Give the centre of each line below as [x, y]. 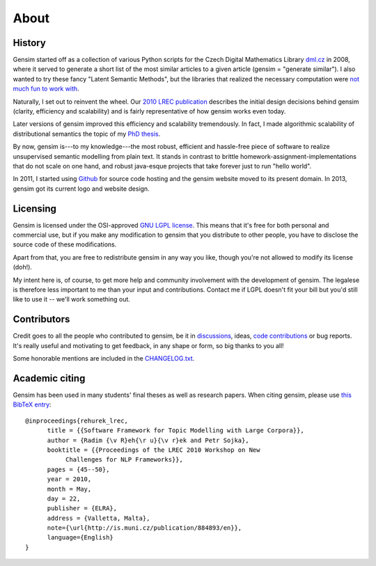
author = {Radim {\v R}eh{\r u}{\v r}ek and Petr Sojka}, [148, 440]
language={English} [80, 537]
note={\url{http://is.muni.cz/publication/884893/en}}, [144, 528]
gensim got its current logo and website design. [81, 189]
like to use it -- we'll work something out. [71, 299]
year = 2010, [69, 479]
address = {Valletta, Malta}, [99, 518]
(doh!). [23, 267]
